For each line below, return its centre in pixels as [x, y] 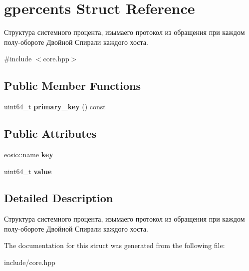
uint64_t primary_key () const [55, 107]
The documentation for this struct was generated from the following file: [115, 245]
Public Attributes [50, 134]
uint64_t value [28, 171]
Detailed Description [59, 198]
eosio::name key [29, 154]
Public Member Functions [72, 86]
